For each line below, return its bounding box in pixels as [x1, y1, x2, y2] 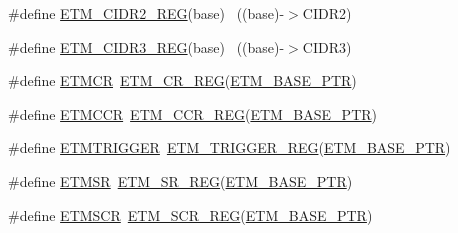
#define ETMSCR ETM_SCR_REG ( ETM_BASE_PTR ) [8, 204, 373, 225]
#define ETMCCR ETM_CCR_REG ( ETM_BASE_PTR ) [8, 103, 377, 124]
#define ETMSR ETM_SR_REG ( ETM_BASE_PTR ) [8, 170, 353, 191]
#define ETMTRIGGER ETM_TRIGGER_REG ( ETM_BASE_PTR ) [8, 137, 451, 158]
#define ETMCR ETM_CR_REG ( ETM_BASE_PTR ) [8, 70, 357, 91]
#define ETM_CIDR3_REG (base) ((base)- [8, 36, 285, 57]
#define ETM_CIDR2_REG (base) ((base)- [8, 3, 285, 23]
